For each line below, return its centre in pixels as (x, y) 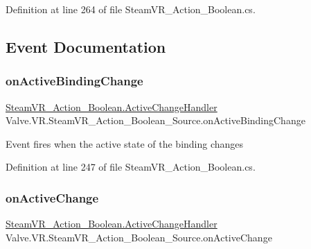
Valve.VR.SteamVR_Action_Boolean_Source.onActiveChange (139, 237)
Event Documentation (86, 46)
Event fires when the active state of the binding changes (125, 143)
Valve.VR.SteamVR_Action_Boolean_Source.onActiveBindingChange (155, 120)
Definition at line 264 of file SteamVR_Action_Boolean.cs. (131, 9)
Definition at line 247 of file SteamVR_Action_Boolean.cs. (131, 167)
